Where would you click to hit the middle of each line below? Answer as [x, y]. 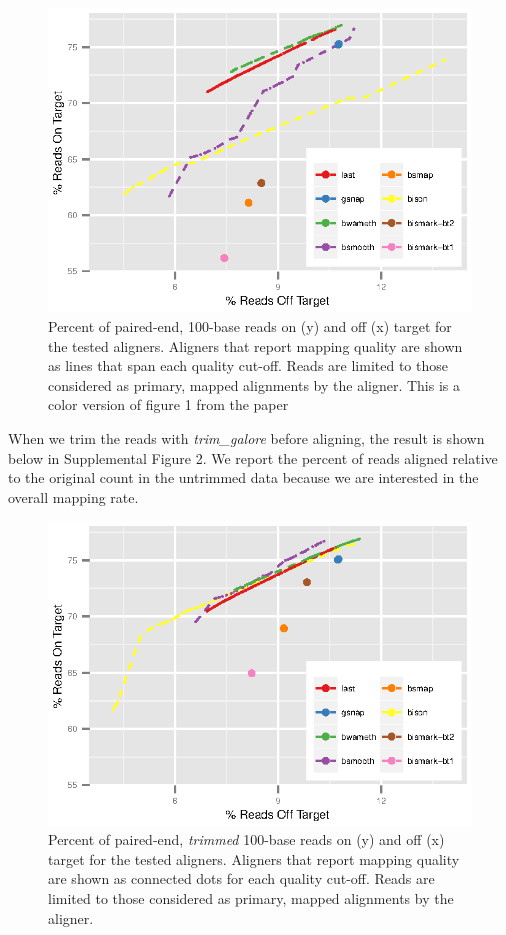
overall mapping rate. [73, 496]
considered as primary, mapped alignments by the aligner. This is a [254, 384]
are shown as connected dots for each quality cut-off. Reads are [241, 878]
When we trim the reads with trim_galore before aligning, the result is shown [246, 437]
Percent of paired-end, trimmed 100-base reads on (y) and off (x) [246, 839]
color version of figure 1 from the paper [168, 404]
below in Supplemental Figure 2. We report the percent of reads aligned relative [253, 457]
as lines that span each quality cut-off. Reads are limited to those [248, 365]
